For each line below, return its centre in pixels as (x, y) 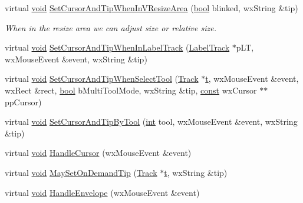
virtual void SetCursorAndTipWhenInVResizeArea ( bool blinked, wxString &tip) (151, 8)
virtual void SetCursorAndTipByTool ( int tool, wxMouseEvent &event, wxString (151, 122)
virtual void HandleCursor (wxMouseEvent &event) (98, 153)
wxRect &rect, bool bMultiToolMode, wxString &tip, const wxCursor (131, 90)
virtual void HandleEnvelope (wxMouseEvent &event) (102, 192)
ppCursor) (23, 101)
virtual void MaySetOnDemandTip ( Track (81, 172)
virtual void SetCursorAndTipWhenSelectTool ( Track (102, 79)
